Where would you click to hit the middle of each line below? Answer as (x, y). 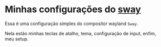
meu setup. (17, 39)
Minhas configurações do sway (73, 9)
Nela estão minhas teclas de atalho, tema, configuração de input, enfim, (80, 33)
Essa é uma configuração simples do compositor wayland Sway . (72, 24)
